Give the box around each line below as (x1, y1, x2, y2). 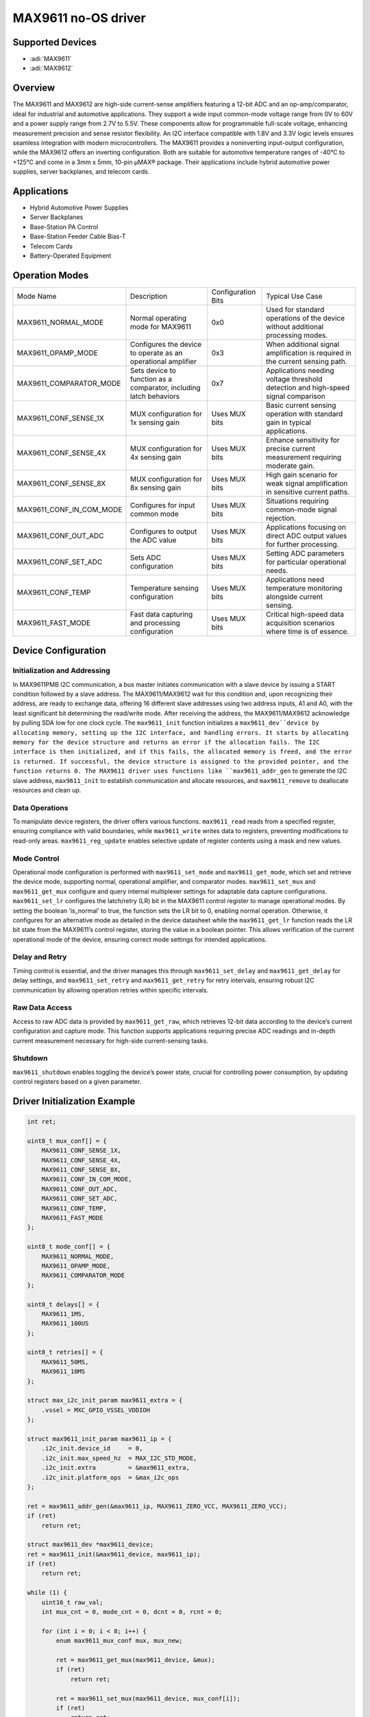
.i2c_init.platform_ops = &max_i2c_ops (41, 1473, 180, 1481)
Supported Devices (12, 36, 97, 48)
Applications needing (266, 365, 335, 375)
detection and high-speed (266, 383, 349, 392)
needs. (266, 565, 288, 575)
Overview (12, 82, 56, 94)
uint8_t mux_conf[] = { (27, 1137, 108, 1145)
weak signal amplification (266, 478, 348, 488)
